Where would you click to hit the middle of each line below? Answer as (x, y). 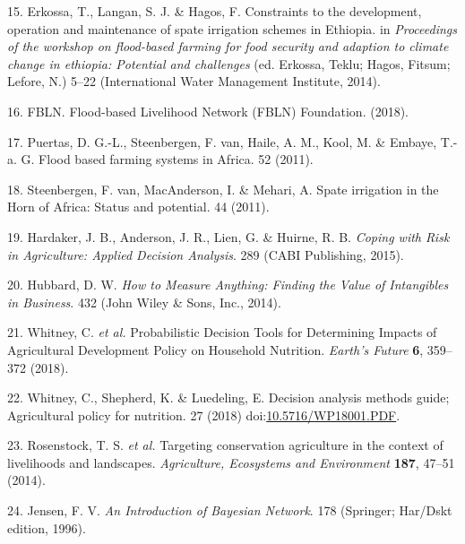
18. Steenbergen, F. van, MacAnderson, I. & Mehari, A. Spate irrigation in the (223, 189)
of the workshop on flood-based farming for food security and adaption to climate (228, 46)
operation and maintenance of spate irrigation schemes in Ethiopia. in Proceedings (232, 28)
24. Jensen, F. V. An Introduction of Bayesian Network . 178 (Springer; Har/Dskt (230, 510)
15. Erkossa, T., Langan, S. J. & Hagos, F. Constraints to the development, (215, 11)
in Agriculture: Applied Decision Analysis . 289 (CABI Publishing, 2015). (206, 254)
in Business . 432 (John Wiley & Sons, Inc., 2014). (144, 302)
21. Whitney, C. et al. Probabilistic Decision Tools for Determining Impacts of (222, 332)
